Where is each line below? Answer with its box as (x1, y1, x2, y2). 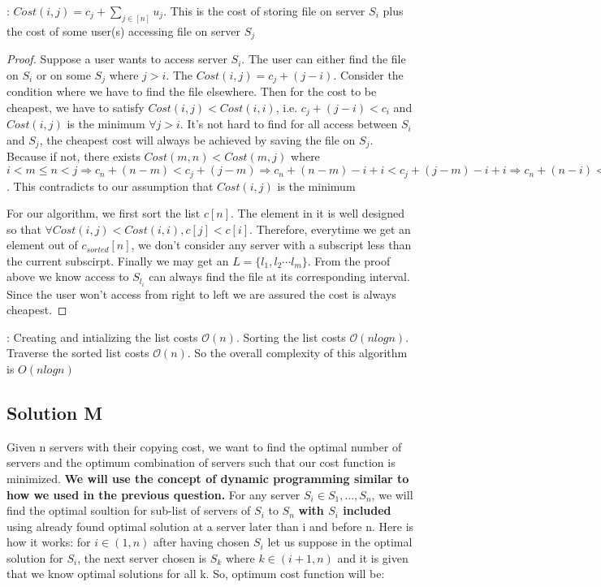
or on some (36, 66, 91, 83)
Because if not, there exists (6, 148, 141, 165)
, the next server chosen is (77, 549, 207, 566)
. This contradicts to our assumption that (6, 177, 214, 194)
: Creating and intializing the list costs (6, 328, 198, 345)
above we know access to (6, 268, 129, 285)
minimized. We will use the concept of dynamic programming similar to (6, 469, 409, 486)
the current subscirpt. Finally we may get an (6, 252, 229, 269)
